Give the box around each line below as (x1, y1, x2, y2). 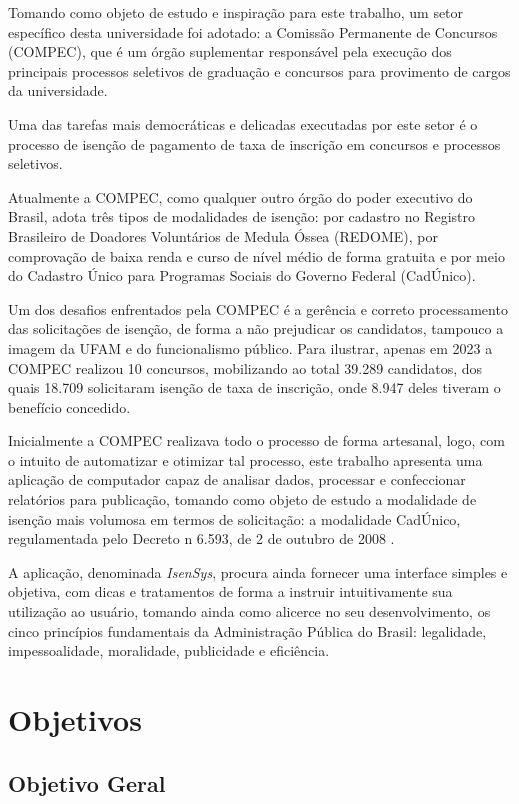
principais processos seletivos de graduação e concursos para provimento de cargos (8, 60, 511, 81)
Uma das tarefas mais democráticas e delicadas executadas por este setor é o (8, 113, 478, 134)
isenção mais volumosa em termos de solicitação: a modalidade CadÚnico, (8, 508, 461, 529)
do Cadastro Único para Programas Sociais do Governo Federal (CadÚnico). (8, 265, 476, 286)
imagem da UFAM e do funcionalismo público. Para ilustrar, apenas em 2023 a (8, 337, 493, 358)
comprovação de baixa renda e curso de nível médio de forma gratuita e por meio (8, 245, 505, 266)
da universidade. (8, 80, 108, 101)
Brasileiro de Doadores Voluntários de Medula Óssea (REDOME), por (8, 225, 438, 246)
